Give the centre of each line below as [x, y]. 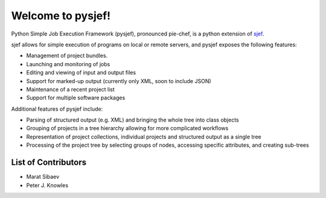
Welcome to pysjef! [61, 16]
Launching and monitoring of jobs [68, 64]
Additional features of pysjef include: [57, 109]
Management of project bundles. [67, 56]
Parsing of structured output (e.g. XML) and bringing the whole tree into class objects [133, 120]
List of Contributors [49, 162]
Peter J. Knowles [47, 185]
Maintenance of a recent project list [70, 89]
